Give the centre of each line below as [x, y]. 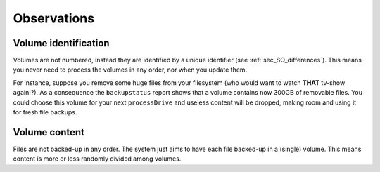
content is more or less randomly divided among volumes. [97, 159]
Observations [54, 18]
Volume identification [61, 43]
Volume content [49, 132]
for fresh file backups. [45, 112]
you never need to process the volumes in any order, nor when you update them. [130, 70]
